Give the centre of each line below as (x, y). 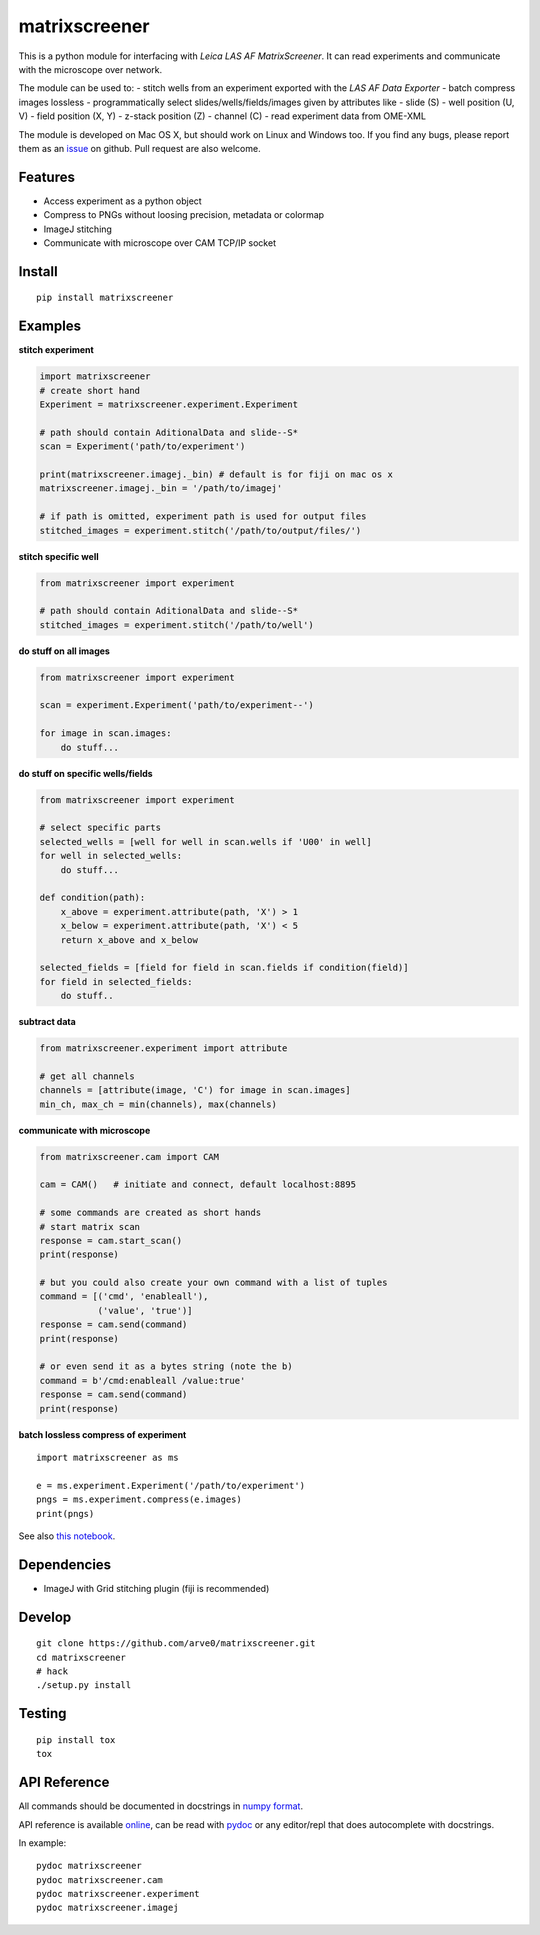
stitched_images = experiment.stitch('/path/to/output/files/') (200, 530)
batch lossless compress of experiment (102, 1434)
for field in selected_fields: (116, 981)
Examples (50, 326)
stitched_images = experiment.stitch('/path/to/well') (176, 624)
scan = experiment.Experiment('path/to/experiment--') (176, 705)
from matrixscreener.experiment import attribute (163, 1048)
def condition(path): (92, 898)
